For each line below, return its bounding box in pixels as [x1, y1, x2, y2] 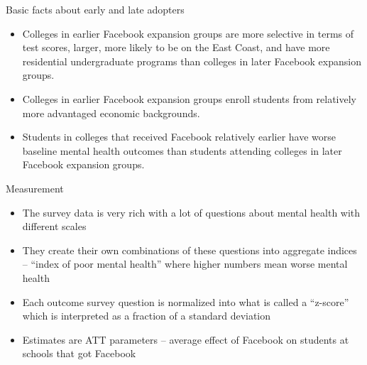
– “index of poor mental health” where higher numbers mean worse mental [22, 256, 348, 271]
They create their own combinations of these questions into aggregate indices [22, 242, 357, 257]
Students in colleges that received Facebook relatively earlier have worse [22, 129, 336, 144]
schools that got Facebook [22, 346, 136, 361]
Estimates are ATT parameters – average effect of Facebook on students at [22, 332, 349, 347]
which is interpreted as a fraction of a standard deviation [22, 308, 271, 323]
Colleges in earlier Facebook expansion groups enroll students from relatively [22, 91, 357, 106]
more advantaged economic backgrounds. [22, 105, 200, 120]
